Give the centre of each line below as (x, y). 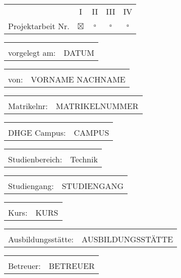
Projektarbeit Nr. (39, 26)
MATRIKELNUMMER (97, 106)
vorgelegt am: (32, 53)
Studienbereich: (35, 159)
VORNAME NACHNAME (78, 79)
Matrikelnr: (28, 106)
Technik (84, 159)
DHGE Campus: (37, 132)
